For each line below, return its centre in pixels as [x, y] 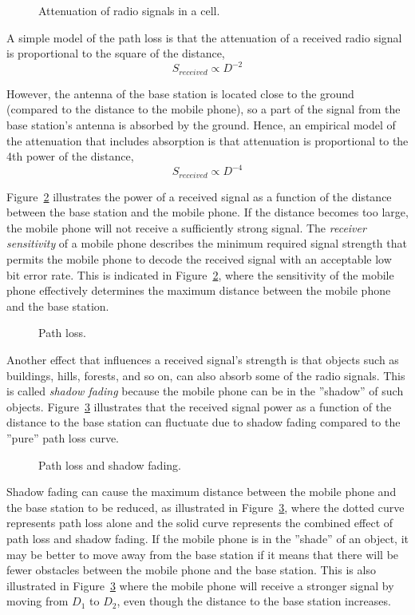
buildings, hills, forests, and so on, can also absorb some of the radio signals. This [206, 375]
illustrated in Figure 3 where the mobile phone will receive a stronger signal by [200, 585]
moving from [38, 601]
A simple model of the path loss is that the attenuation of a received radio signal [204, 37]
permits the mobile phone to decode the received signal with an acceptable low [199, 259]
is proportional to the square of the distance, [116, 53]
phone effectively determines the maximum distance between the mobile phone [199, 290]
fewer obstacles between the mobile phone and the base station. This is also [191, 570]
